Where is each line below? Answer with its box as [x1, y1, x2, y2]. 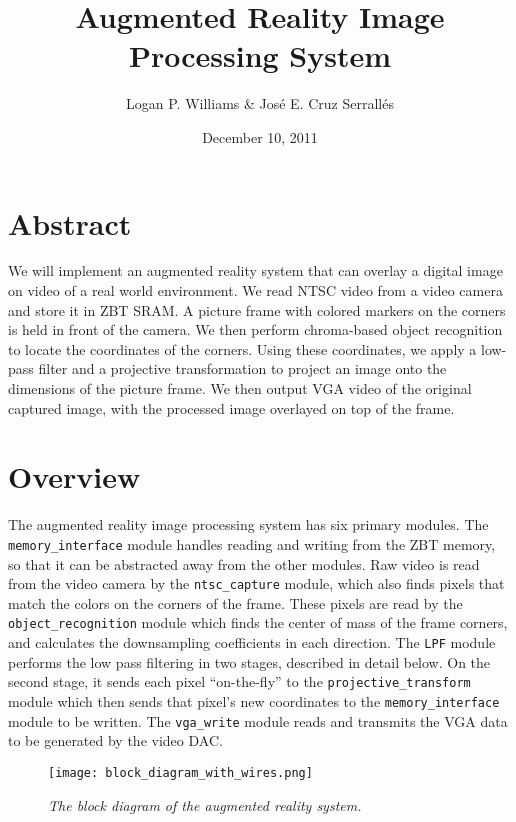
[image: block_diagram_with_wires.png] [48, 765, 313, 780]
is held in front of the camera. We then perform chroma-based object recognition [8, 319, 503, 340]
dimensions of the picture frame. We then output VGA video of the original [8, 378, 472, 398]
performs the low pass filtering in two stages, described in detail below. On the [8, 651, 491, 672]
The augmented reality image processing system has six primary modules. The [8, 514, 489, 535]
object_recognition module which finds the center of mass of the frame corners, [8, 612, 508, 633]
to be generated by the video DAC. [8, 730, 223, 751]
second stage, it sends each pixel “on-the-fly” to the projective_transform [8, 671, 471, 692]
